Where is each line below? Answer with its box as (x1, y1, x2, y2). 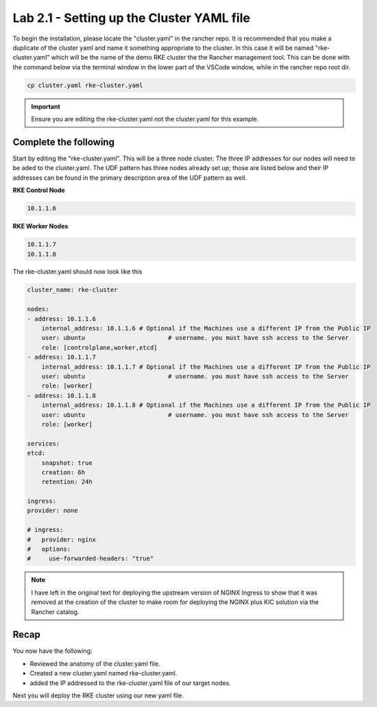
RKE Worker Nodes (12, 222, 69, 230)
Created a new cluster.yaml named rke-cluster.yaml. (29, 669, 178, 678)
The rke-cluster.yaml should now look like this (12, 267, 143, 276)
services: (27, 440, 60, 447)
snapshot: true (41, 459, 93, 466)
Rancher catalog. (31, 608, 80, 616)
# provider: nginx (27, 536, 96, 543)
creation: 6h (41, 468, 86, 476)
